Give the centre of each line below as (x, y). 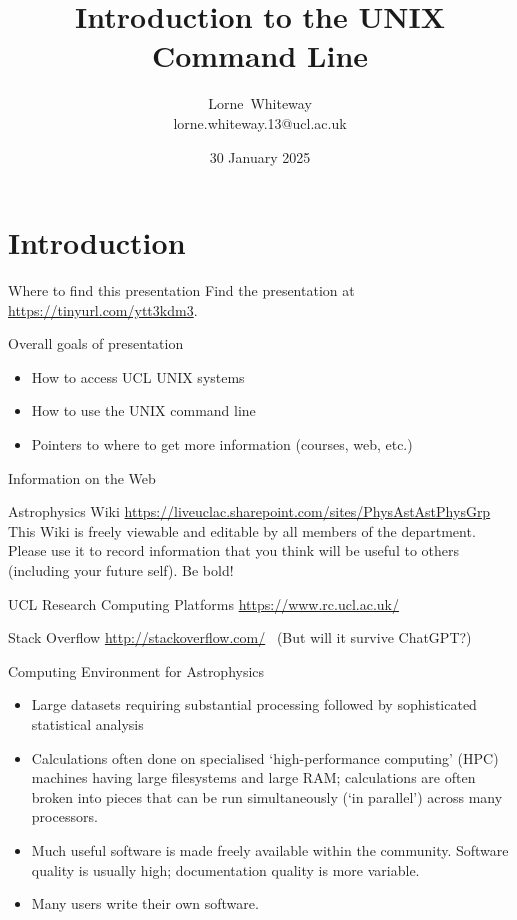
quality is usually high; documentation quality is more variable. (225, 869)
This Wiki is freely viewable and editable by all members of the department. (242, 530)
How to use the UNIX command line (143, 410)
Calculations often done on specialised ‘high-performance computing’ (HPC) (265, 757)
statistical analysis (87, 723)
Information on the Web (82, 477)
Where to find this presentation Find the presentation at (181, 290)
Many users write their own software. (145, 903)
